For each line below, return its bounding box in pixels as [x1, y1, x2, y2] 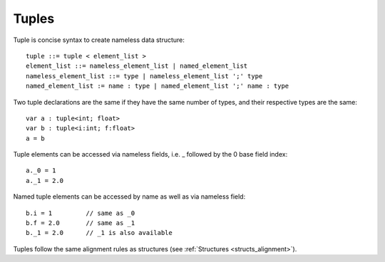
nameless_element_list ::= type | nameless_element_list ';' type [26, 72, 263, 80]
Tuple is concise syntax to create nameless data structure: [13, 36, 185, 44]
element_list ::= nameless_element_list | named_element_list [26, 62, 248, 70]
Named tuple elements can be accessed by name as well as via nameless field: [13, 192, 246, 201]
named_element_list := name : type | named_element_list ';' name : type [26, 82, 289, 90]
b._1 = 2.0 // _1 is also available [26, 229, 173, 237]
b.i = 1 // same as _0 [26, 209, 135, 217]
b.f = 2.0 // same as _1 [26, 219, 135, 227]
